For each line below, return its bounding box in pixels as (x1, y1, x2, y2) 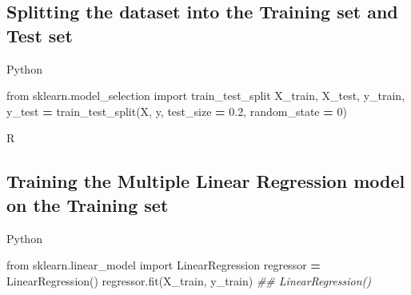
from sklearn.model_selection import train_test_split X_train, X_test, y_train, (6, 87, 405, 104)
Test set (6, 22, 73, 47)
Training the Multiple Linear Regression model (6, 169, 405, 193)
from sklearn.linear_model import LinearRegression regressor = (6, 257, 321, 273)
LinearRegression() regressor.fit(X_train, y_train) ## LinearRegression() (6, 272, 372, 289)
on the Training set (6, 192, 169, 217)
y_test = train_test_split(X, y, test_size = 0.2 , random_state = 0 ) (6, 102, 347, 119)
